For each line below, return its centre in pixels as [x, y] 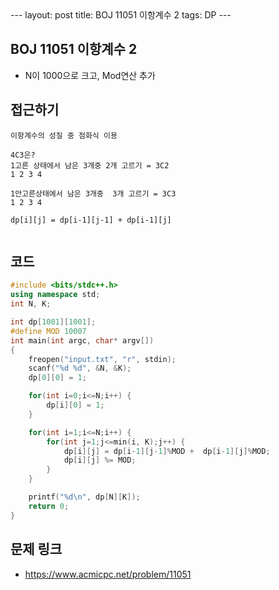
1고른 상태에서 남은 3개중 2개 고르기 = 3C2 [90, 165]
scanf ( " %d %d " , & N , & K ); [80, 368]
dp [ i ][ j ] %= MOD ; [100, 460]
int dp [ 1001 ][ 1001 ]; [53, 322]
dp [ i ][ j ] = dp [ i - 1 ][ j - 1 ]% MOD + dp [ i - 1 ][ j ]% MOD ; [167, 451]
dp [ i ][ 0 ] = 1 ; [75, 405]
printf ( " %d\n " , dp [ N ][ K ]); [84, 497]
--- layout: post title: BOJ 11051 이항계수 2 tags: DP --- [121, 15]
